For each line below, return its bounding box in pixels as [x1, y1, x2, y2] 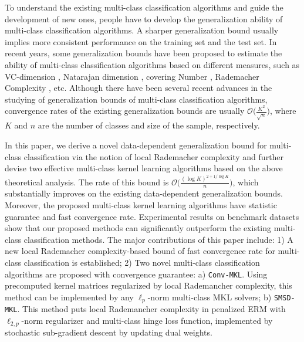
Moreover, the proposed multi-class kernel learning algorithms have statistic [5, 199, 277, 211]
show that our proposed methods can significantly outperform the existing [5, 222, 272, 234]
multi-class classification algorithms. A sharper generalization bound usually [5, 24, 279, 36]
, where [270, 104, 296, 117]
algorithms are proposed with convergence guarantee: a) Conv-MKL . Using [5, 267, 268, 280]
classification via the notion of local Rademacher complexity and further [23, 150, 284, 162]
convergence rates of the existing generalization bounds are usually [5, 104, 245, 117]
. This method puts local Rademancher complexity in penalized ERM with [17, 303, 286, 315]
